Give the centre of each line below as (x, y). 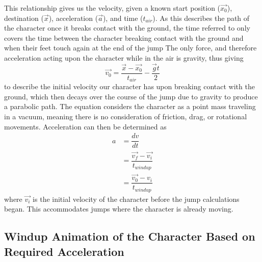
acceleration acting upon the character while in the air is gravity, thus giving (124, 57)
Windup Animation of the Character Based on (130, 236)
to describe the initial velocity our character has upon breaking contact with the (129, 86)
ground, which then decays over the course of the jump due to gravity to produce (131, 96)
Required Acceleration (64, 251)
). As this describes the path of (201, 18)
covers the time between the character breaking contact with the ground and (124, 37)
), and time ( (123, 18)
